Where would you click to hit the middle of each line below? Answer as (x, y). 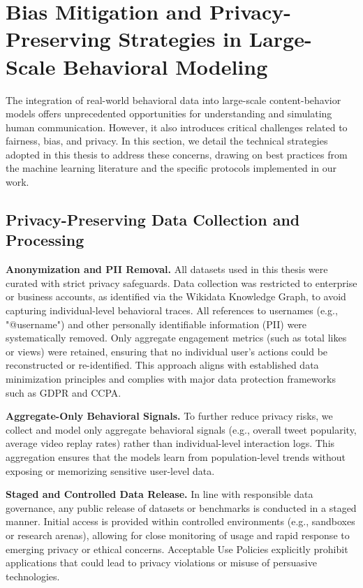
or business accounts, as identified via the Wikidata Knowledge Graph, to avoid (176, 296)
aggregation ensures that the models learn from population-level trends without (176, 456)
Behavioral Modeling (165, 66)
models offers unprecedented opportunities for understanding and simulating (169, 113)
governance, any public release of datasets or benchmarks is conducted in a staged (181, 507)
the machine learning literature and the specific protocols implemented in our (171, 168)
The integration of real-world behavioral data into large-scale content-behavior (173, 100)
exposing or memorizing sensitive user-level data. (110, 470)
